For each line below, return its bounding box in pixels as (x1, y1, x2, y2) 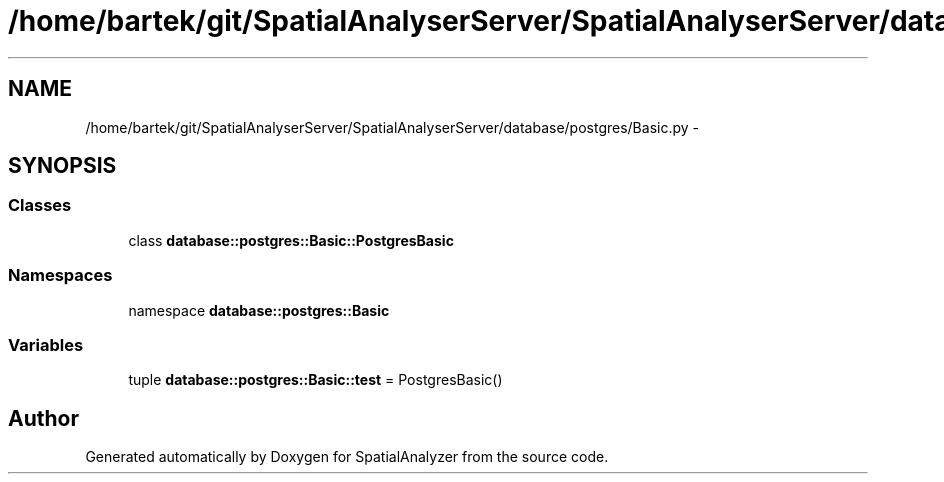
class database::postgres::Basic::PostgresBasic (128, 231, 454, 249)
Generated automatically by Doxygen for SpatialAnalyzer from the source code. (85, 448, 609, 466)
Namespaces (8, 265, 113, 286)
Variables (8, 334, 84, 355)
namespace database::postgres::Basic (128, 301, 390, 319)
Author (8, 405, 79, 431)
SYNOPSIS (8, 153, 117, 179)
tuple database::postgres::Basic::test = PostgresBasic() (128, 371, 503, 389)
